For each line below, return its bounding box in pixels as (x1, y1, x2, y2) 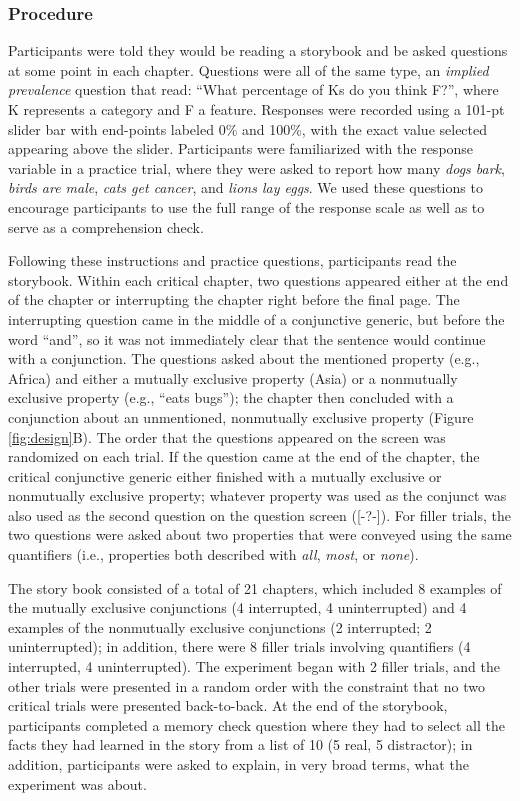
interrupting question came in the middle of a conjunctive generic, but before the (8, 308, 505, 329)
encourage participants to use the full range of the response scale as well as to (8, 196, 485, 217)
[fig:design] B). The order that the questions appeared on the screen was (8, 426, 446, 447)
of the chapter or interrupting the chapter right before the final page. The (8, 289, 460, 310)
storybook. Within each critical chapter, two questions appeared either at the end (8, 269, 509, 290)
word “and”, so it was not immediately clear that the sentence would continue (8, 328, 486, 349)
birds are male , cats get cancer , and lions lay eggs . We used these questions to (8, 177, 483, 198)
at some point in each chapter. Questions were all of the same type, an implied (8, 59, 489, 80)
